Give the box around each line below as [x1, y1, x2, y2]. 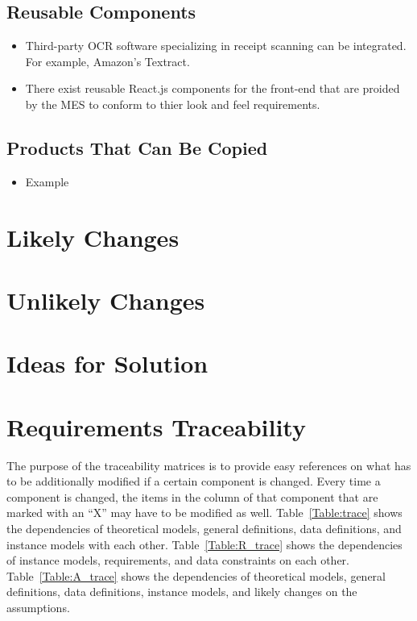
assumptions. [6, 598, 70, 615]
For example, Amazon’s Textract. [25, 52, 190, 69]
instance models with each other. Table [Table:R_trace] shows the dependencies [6, 536, 403, 552]
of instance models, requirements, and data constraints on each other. [6, 552, 349, 569]
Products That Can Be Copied [6, 135, 268, 160]
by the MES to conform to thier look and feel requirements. [25, 95, 320, 112]
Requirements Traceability [6, 410, 306, 443]
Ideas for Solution [6, 347, 208, 380]
